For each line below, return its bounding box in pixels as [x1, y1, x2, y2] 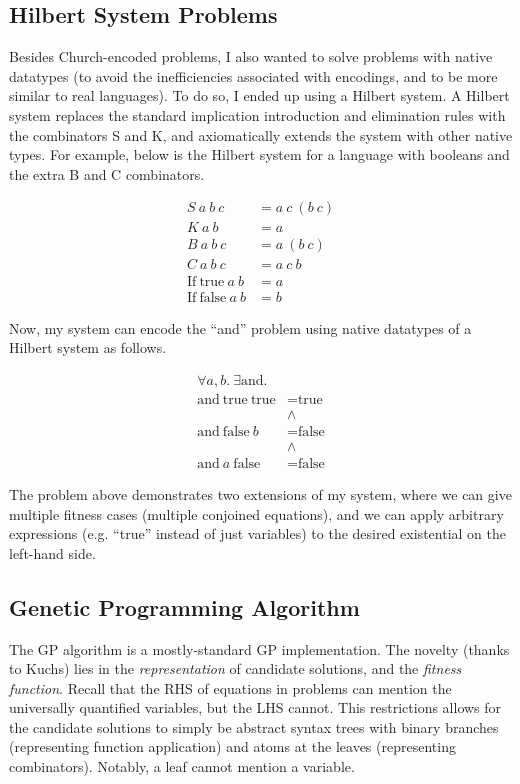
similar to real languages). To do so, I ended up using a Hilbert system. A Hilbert [9, 85, 510, 106]
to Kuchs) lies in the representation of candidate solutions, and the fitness [9, 658, 462, 679]
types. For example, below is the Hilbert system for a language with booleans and [9, 144, 510, 165]
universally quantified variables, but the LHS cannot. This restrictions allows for [9, 697, 502, 718]
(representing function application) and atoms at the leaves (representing [9, 736, 456, 757]
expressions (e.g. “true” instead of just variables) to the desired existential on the [9, 523, 506, 544]
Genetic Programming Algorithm [9, 591, 360, 622]
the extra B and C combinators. [9, 163, 205, 184]
